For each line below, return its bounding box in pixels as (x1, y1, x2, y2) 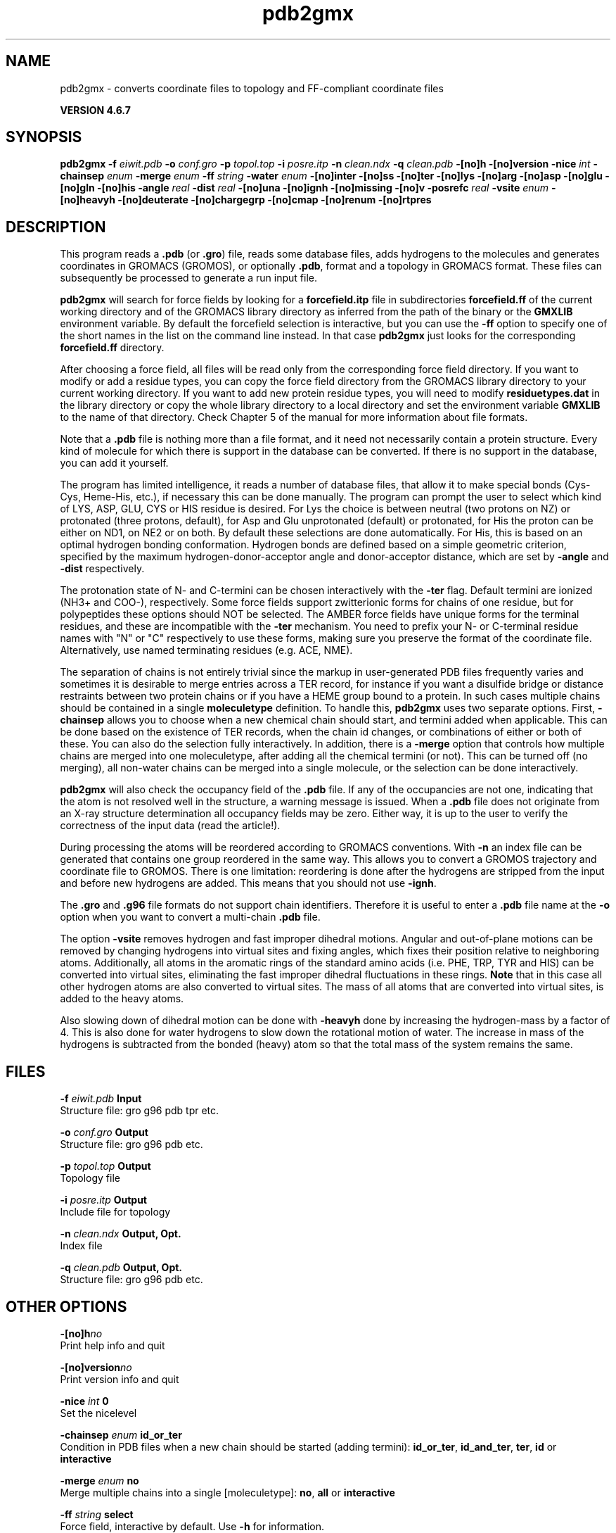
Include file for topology (60, 1206, 171, 1218)
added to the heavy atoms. (60, 992, 184, 1005)
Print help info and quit (60, 1339, 165, 1351)
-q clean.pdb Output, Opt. (60, 1261, 183, 1274)
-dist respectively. (60, 562, 145, 575)
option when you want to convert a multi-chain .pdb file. (60, 911, 321, 923)
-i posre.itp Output (60, 1194, 147, 1206)
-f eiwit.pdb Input (60, 1092, 142, 1105)
